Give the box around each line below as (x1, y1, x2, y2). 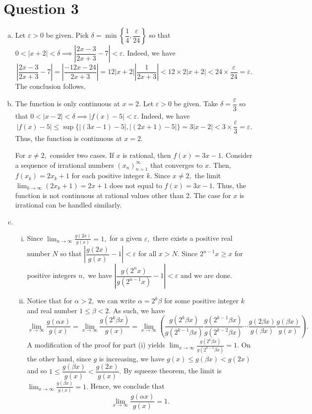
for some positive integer (164, 295, 239, 306)
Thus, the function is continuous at (15, 133, 122, 143)
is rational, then (123, 150, 171, 160)
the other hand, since (27, 353, 91, 363)
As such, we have (113, 305, 165, 315)
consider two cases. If (50, 150, 114, 160)
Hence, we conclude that (90, 381, 165, 391)
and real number (27, 305, 77, 315)
